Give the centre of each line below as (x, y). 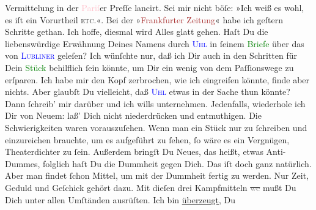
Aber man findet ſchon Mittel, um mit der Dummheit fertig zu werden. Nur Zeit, (157, 175)
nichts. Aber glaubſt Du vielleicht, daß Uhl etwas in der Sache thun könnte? (148, 92)
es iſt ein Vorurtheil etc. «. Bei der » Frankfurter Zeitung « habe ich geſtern (144, 19)
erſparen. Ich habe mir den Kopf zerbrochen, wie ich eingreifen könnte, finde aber (157, 79)
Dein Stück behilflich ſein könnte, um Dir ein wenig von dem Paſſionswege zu (149, 67)
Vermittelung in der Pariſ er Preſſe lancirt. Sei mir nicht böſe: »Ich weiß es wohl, (155, 7)
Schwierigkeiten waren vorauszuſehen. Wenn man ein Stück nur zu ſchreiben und (156, 127)
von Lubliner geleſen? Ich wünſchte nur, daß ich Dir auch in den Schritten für (151, 55)
